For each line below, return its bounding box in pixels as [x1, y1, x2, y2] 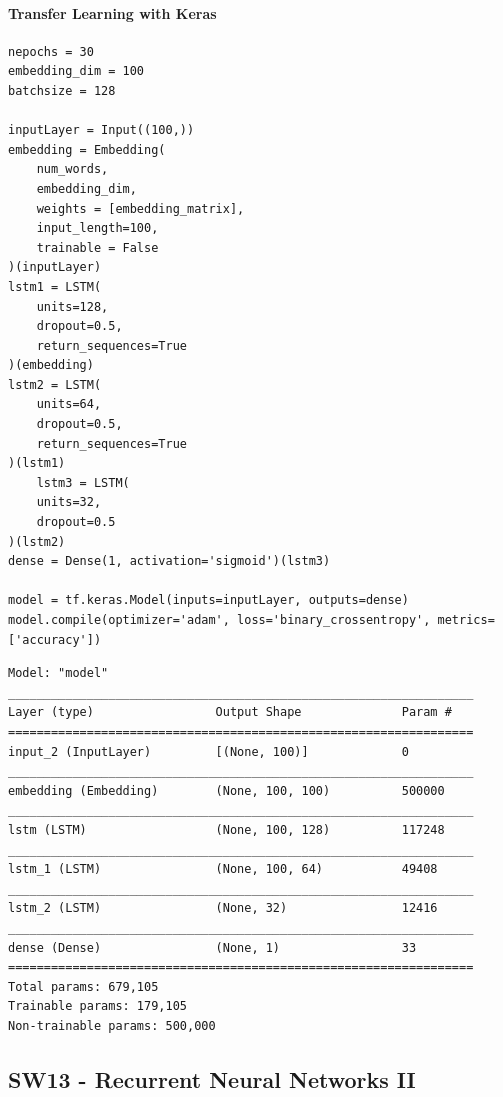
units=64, [36, 397, 102, 412]
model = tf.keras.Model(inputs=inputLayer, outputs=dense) [8, 593, 409, 608]
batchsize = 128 [8, 83, 116, 98]
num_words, [36, 162, 109, 177]
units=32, [36, 495, 102, 510]
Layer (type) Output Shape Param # [8, 705, 452, 720]
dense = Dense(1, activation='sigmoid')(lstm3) [8, 554, 331, 569]
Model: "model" [8, 666, 109, 681]
